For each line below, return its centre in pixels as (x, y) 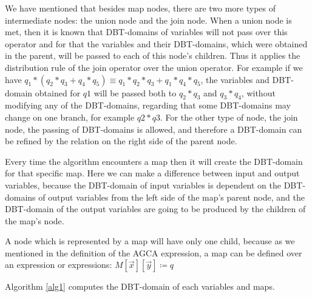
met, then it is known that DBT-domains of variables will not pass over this (146, 32)
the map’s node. (35, 220)
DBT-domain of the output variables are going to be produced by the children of (155, 209)
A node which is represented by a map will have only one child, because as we (150, 241)
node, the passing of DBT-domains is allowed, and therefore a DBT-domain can (154, 129)
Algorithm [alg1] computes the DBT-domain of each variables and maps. (140, 286)
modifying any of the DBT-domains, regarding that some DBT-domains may (148, 105)
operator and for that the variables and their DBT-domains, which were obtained (156, 43)
